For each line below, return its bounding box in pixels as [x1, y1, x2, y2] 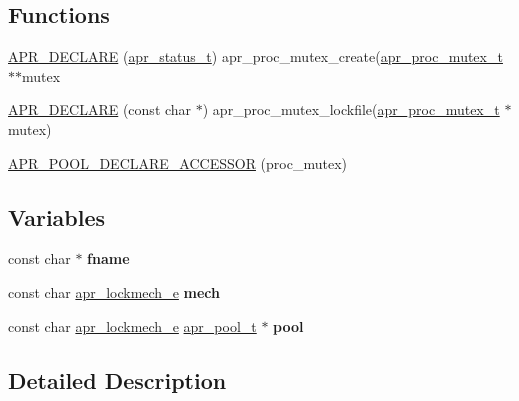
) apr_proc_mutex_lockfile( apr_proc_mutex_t [202, 99, 500, 120]
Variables [8, 201, 106, 232]
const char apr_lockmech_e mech [8, 281, 220, 302]
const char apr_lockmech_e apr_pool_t [8, 315, 257, 336]
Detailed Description [8, 364, 227, 395]
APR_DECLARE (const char [8, 99, 192, 120]
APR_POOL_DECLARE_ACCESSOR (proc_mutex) [8, 152, 347, 173]
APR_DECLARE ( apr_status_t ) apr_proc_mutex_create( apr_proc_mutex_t [8, 46, 503, 67]
